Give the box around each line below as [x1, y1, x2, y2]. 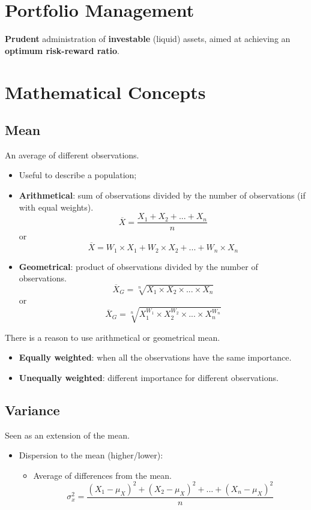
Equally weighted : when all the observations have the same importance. [19, 351, 292, 364]
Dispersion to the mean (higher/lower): [19, 449, 163, 461]
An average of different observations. [5, 148, 139, 161]
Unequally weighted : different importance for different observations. [19, 371, 279, 383]
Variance [5, 400, 60, 419]
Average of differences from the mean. [33, 469, 172, 481]
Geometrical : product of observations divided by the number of [19, 260, 258, 272]
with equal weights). [19, 200, 94, 213]
